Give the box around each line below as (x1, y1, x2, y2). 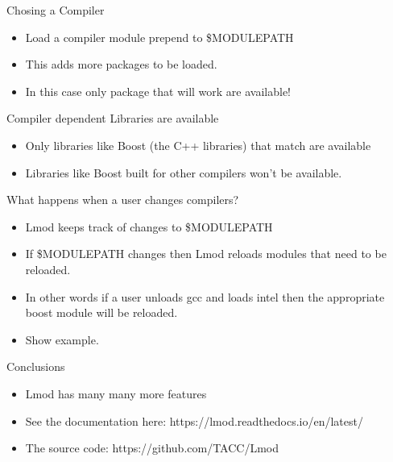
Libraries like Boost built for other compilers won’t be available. (25, 164, 342, 181)
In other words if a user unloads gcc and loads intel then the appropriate (25, 288, 385, 305)
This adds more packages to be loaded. (25, 56, 217, 73)
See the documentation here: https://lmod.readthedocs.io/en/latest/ (25, 412, 363, 429)
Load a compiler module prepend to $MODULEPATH (25, 28, 294, 45)
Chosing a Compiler (6, 2, 105, 18)
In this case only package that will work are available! (25, 82, 292, 99)
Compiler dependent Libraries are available (6, 110, 219, 127)
